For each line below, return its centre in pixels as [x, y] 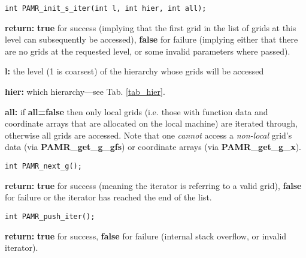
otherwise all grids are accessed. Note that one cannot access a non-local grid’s [149, 135]
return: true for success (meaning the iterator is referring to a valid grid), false [153, 185]
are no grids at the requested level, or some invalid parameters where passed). [148, 51]
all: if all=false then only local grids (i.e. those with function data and [137, 111]
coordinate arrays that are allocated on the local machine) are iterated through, [151, 123]
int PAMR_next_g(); [43, 166]
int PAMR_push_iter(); [50, 216]
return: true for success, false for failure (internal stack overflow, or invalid [146, 235]
